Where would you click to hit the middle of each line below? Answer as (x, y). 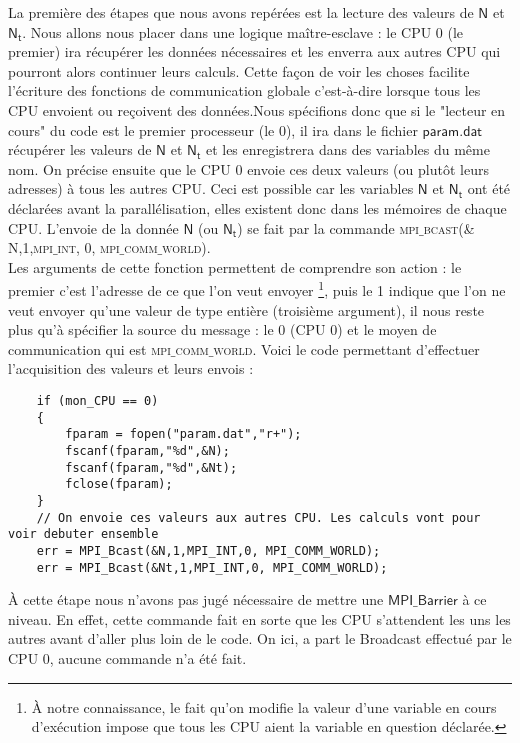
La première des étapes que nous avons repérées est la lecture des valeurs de (241, 12)
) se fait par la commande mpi (328, 227)
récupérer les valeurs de (80, 149)
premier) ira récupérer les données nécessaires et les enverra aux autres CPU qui (254, 51)
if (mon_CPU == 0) (97, 400)
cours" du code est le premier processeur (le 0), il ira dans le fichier (213, 129)
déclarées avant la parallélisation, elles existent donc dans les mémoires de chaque (257, 207)
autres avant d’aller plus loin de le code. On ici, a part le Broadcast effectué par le (260, 638)
